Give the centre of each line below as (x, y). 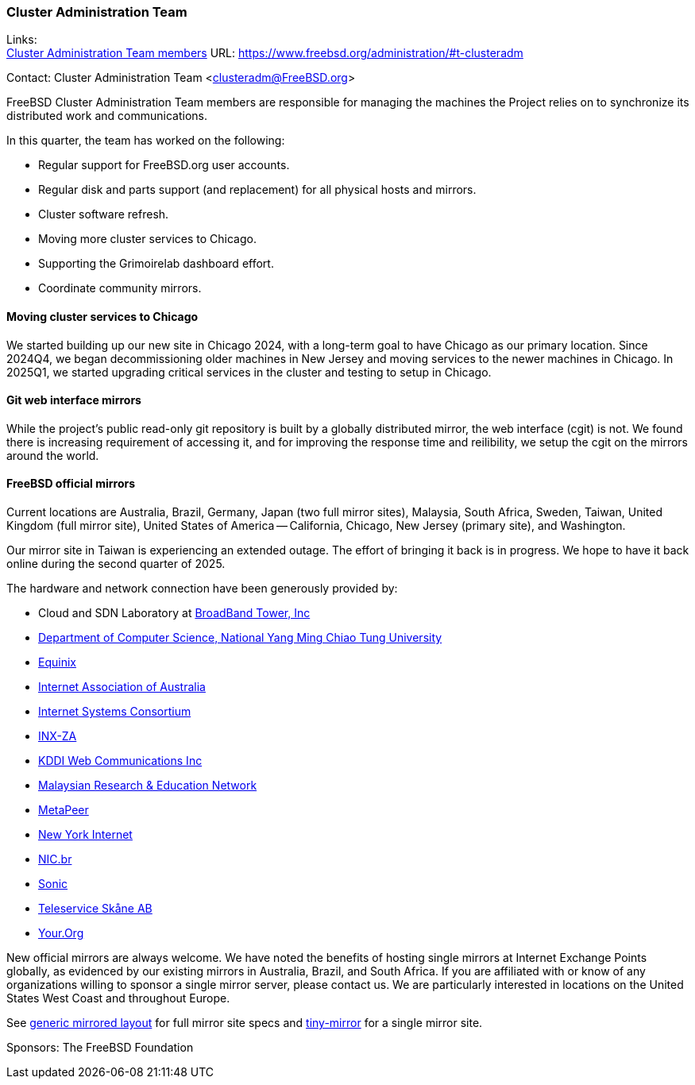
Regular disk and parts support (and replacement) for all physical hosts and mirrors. (257, 190)
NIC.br (55, 859)
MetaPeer (64, 810)
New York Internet (85, 835)
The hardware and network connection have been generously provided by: (202, 589)
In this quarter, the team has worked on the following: (146, 141)
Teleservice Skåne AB (95, 909)
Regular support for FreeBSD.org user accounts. (164, 165)
